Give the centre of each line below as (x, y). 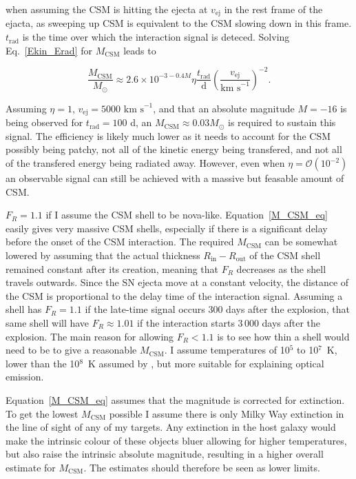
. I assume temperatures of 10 (227, 350)
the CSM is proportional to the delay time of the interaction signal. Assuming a (174, 295)
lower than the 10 (43, 363)
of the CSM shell (285, 255)
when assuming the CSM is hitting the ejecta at (107, 9)
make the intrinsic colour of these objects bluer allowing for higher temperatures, (176, 440)
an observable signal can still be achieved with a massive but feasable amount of (175, 178)
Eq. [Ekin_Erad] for (49, 50)
